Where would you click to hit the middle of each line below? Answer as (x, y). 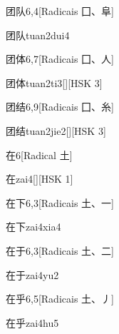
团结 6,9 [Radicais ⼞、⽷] (60, 107)
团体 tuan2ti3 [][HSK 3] (54, 82)
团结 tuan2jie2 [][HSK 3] (56, 130)
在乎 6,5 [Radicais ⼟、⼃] (60, 299)
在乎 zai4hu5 (32, 322)
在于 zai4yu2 (32, 274)
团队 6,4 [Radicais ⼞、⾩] (60, 11)
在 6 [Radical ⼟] (39, 155)
